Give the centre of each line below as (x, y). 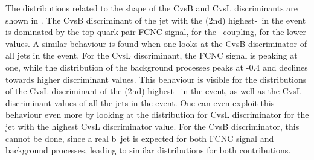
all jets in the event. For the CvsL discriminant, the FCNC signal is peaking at (152, 55)
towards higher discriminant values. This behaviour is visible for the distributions (156, 79)
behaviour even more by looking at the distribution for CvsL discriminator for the (157, 114)
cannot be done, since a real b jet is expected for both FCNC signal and (140, 138)
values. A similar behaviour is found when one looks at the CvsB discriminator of (156, 43)
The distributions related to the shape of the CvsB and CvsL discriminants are (152, 8)
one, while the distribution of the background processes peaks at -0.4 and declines (157, 67)
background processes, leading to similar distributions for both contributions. (148, 150)
